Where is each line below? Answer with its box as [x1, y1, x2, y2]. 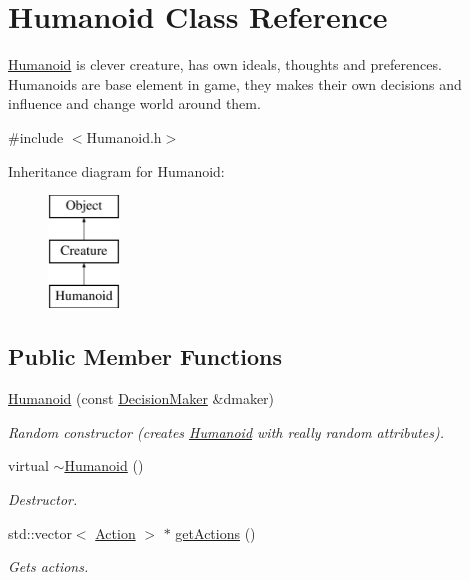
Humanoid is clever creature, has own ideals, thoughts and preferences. [8, 54, 442, 75]
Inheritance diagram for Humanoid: [8, 160, 225, 181]
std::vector [8, 522, 72, 543]
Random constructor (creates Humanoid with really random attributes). [8, 421, 445, 442]
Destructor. [8, 489, 78, 510]
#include [8, 126, 64, 147]
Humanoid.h [86, 126, 162, 147]
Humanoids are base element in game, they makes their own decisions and [8, 73, 462, 94]
